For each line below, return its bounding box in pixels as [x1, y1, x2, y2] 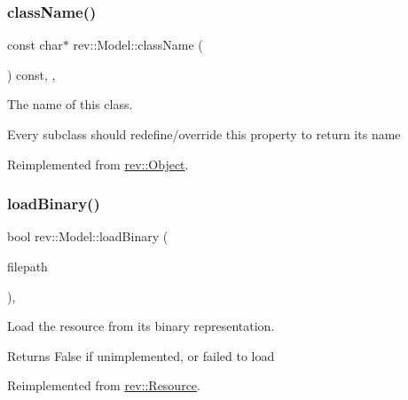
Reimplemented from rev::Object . [7, 154, 189, 173]
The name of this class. [7, 95, 133, 114]
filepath [7, 257, 48, 275]
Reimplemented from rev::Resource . [7, 376, 200, 395]
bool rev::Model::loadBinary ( [7, 227, 169, 246]
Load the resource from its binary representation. [7, 317, 275, 335]
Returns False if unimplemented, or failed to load [7, 346, 275, 365]
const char [7, 35, 63, 54]
